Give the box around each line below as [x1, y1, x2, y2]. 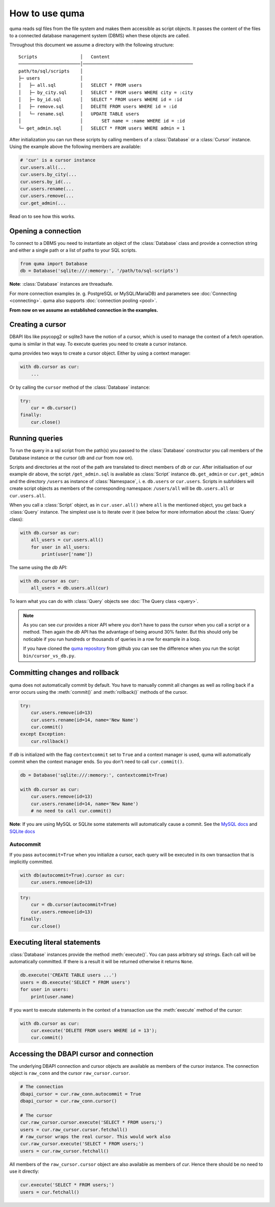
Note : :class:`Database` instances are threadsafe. [9, 281, 114, 287]
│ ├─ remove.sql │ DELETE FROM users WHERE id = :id [18, 104, 177, 110]
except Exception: [20, 731, 66, 737]
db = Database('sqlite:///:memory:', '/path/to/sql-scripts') [20, 268, 179, 274]
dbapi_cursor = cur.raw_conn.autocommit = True [20, 1091, 141, 1097]
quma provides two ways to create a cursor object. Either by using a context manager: [9, 350, 191, 357]
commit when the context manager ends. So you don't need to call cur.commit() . [9, 759, 184, 765]
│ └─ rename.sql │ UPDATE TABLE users [18, 111, 140, 117]
